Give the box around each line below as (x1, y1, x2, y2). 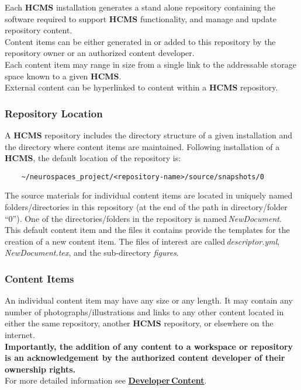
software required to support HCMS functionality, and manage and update (5, 12, 276, 25)
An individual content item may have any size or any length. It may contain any (5, 294, 293, 307)
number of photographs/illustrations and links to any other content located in (5, 305, 284, 318)
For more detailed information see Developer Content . (5, 374, 207, 386)
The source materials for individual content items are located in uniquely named (5, 189, 293, 201)
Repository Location (5, 106, 103, 120)
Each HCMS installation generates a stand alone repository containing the (5, 1, 275, 13)
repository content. (5, 24, 72, 36)
